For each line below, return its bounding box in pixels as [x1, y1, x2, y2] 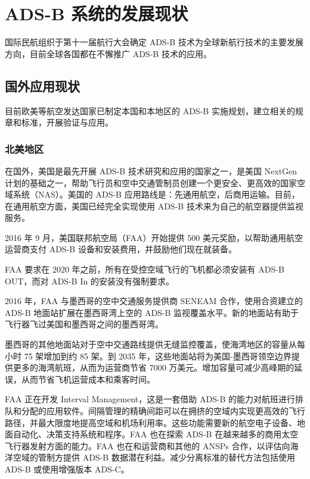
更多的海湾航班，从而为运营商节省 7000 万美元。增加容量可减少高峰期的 [13, 361, 294, 374]
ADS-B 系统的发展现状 [5, 1, 188, 26]
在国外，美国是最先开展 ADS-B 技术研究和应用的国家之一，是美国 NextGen [5, 164, 297, 177]
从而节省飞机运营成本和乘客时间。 [21, 372, 155, 385]
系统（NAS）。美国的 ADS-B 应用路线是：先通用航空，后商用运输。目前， [13, 188, 300, 201]
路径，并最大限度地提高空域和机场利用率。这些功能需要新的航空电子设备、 [5, 416, 297, 428]
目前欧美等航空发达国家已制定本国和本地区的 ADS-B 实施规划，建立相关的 [5, 104, 295, 117]
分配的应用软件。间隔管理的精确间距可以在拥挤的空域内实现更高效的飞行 [21, 405, 305, 417]
